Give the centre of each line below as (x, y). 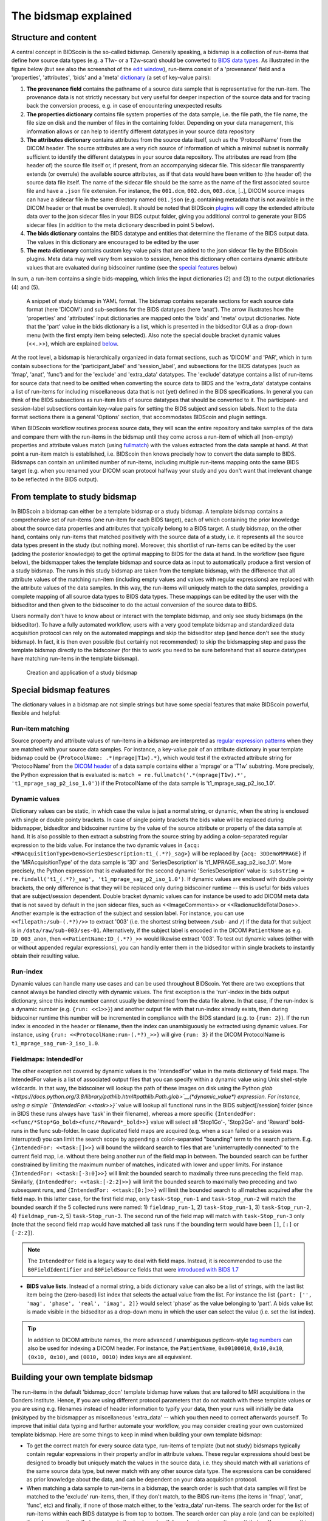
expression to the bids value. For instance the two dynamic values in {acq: (106, 845)
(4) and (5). (26, 287)
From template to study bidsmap (74, 497)
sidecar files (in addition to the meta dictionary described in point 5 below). (121, 224)
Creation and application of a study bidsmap (82, 672)
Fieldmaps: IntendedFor (47, 1059)
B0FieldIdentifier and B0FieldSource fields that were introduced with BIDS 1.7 (133, 1269)
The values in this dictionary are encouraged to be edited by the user (113, 242)
